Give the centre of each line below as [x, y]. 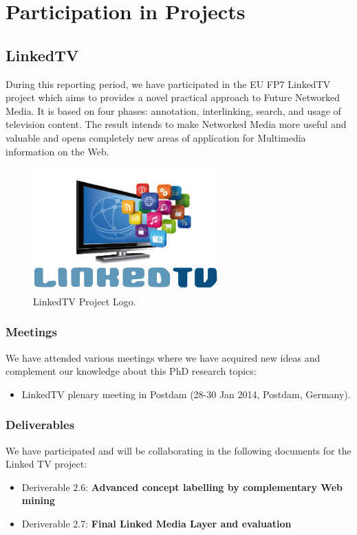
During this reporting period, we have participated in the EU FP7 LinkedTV [168, 84]
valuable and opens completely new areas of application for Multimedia [156, 137]
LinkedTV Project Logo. [85, 301]
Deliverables [40, 425]
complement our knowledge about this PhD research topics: [131, 371]
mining [39, 500]
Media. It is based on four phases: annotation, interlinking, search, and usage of [173, 110]
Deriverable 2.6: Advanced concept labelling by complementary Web [182, 487]
